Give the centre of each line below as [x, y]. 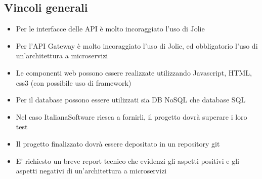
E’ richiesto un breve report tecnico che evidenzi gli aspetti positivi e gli [127, 160]
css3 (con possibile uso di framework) [74, 82]
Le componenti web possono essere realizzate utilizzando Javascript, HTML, [134, 72]
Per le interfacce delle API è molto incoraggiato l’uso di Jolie [110, 29]
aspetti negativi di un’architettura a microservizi [91, 171]
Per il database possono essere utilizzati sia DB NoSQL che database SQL [131, 100]
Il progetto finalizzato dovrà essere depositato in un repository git [118, 143]
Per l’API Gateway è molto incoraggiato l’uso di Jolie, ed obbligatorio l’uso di [137, 45]
